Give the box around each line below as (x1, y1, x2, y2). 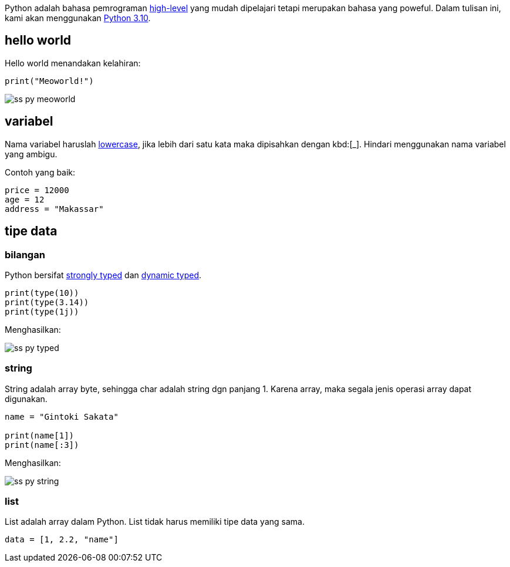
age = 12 (5, 194, 45, 204)
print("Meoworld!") (5, 76, 94, 86)
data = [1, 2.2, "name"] (5, 535, 119, 545)
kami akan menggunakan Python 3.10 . (5, 13, 151, 23)
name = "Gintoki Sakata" (5, 411, 119, 421)
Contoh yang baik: (5, 167, 76, 177)
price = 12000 (5, 185, 69, 195)
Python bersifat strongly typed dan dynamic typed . (5, 269, 202, 280)
